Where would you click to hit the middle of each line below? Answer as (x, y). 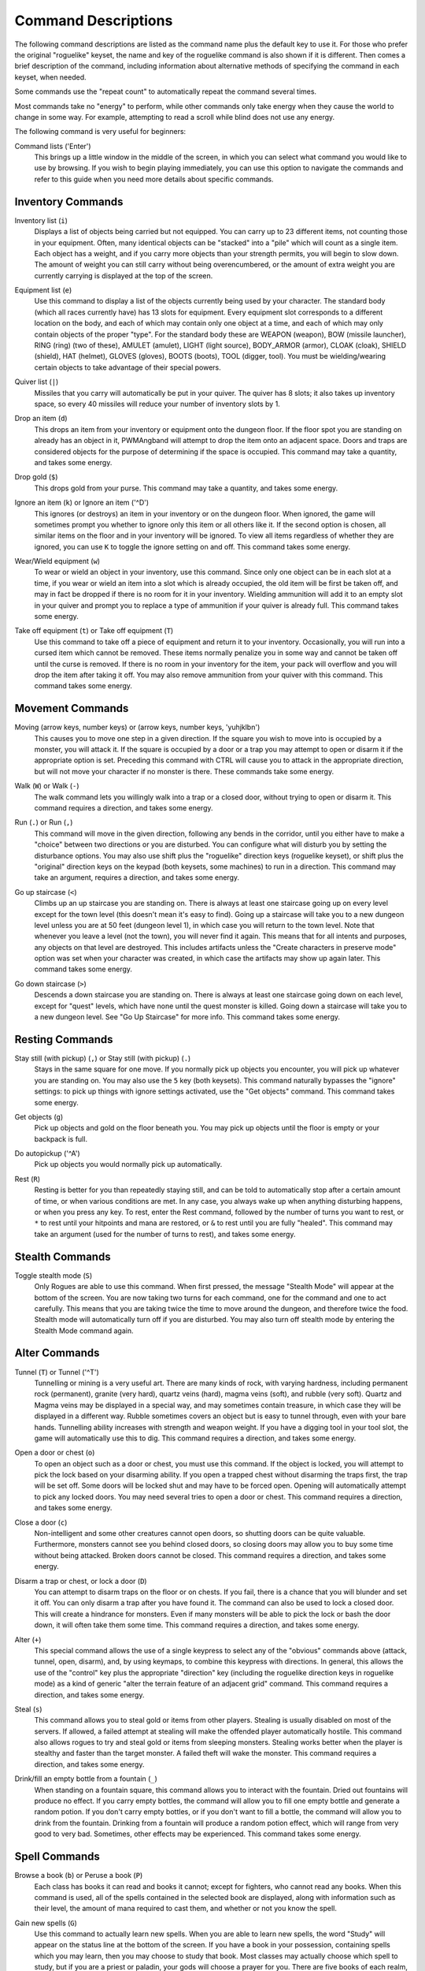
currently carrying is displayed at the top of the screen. (124, 275)
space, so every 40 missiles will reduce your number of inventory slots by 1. (157, 404)
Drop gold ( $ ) (36, 477)
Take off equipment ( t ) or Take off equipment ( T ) (94, 631)
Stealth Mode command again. (84, 1330)
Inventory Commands (69, 201)
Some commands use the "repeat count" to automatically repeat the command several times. (166, 91)
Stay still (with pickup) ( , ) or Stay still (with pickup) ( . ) (103, 1058)
